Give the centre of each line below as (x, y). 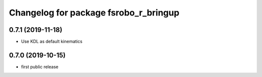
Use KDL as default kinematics (52, 42)
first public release (40, 67)
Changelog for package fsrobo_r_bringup (94, 13)
